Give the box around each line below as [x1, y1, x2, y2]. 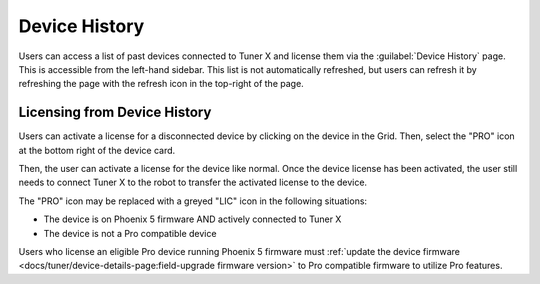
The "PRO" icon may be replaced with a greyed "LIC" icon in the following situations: [18, 195, 368, 207]
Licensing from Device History [18, 104, 212, 121]
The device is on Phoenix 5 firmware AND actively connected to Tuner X [43, 213, 342, 225]
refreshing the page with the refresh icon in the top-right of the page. [18, 78, 304, 90]
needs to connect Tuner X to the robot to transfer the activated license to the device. [18, 176, 368, 189]
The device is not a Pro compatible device [43, 227, 217, 239]
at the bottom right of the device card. [18, 144, 176, 156]
